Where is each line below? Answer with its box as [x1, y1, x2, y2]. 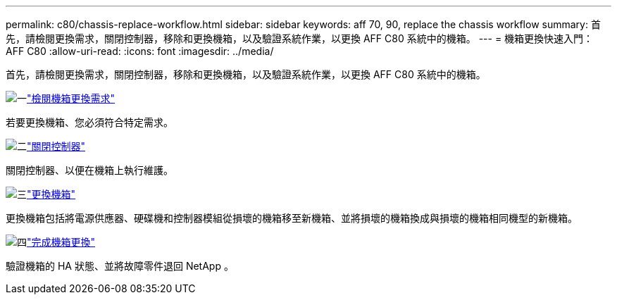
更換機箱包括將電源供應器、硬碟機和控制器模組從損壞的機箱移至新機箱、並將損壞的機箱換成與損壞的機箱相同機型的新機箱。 [6, 212, 578, 224]
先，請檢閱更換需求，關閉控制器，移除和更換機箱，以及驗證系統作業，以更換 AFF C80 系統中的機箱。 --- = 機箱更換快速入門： [6, 32, 594, 44]
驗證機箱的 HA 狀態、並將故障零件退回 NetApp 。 [6, 260, 234, 272]
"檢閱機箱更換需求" [27, 92, 116, 104]
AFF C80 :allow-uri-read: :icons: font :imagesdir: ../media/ [6, 45, 274, 57]
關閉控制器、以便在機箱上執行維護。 [6, 164, 173, 176]
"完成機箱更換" [27, 236, 96, 248]
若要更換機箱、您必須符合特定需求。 [6, 116, 173, 128]
